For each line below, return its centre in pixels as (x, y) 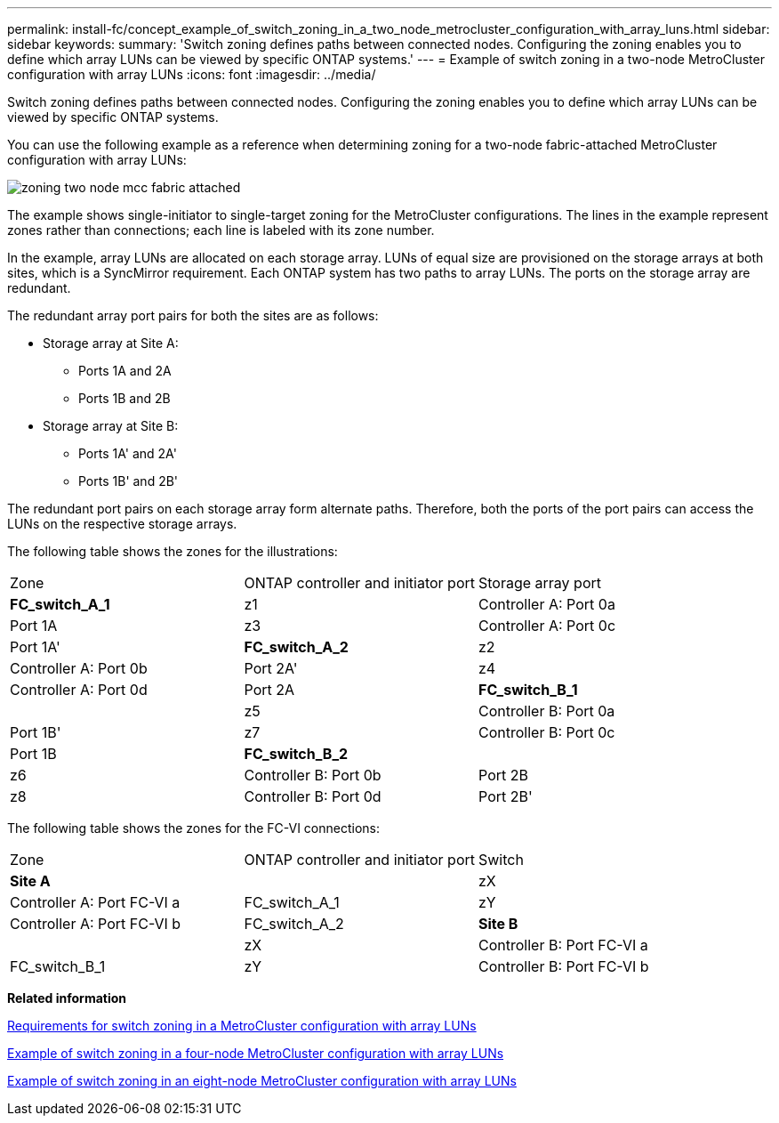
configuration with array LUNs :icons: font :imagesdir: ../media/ (192, 74)
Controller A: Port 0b (79, 668)
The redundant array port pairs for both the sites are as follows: (193, 315)
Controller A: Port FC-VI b (96, 924)
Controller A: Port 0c (547, 626)
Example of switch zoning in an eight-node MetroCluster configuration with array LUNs (262, 1081)
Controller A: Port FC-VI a (95, 902)
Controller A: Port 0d (79, 690)
